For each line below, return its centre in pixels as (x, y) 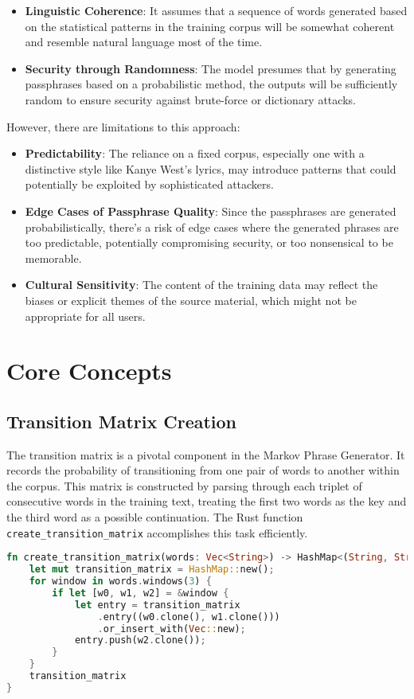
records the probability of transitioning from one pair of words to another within (203, 470)
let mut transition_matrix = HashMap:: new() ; (152, 570)
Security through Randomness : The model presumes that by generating (211, 68)
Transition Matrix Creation (122, 421)
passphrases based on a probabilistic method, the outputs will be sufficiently (211, 84)
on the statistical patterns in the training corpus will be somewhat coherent (210, 26)
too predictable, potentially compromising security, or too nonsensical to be (209, 242)
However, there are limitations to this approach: (123, 126)
